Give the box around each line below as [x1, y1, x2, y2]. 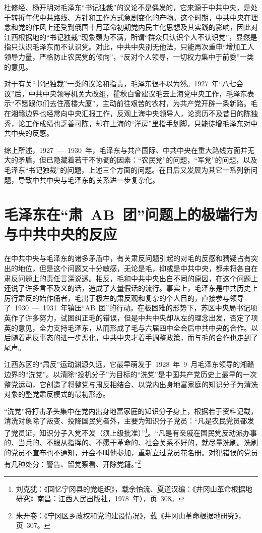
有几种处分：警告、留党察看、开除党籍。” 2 [4, 457, 141, 469]
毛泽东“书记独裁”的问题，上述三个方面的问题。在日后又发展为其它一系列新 [4, 164, 251, 175]
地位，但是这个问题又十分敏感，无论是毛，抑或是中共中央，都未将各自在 [18, 263, 258, 273]
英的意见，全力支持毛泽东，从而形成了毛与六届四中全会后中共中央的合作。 [4, 322, 251, 333]
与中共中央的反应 [4, 224, 117, 244]
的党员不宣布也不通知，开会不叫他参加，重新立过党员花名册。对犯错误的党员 [4, 447, 258, 457]
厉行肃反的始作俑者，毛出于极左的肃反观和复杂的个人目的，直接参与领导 [4, 292, 244, 303]
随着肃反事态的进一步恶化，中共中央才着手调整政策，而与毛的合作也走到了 [11, 332, 258, 343]
